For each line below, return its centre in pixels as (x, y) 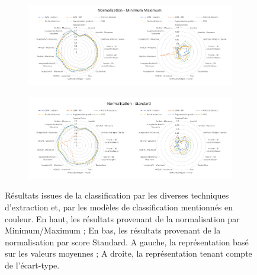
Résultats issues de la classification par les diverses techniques (117, 195)
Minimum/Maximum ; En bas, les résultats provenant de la (113, 230)
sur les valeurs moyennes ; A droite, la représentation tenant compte (128, 253)
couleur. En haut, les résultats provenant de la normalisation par (122, 218)
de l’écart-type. (32, 265)
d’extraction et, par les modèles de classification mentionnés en (119, 207)
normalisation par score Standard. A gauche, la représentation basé (127, 242)
